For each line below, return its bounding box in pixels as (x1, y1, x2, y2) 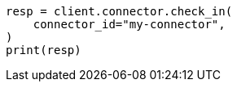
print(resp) (6, 44, 81, 57)
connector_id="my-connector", (33, 18, 226, 31)
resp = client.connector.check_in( (6, 5, 233, 18)
